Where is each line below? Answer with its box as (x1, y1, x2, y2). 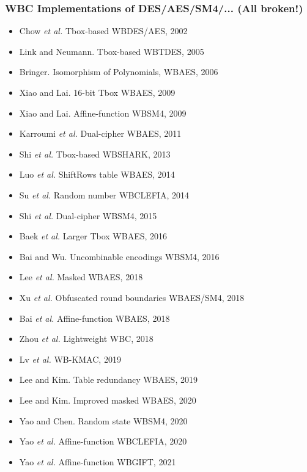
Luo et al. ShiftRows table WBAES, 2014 (19, 168, 175, 181)
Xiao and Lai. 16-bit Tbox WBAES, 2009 (19, 86, 176, 98)
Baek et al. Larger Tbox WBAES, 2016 (19, 230, 168, 242)
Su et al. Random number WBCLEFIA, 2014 (19, 188, 189, 201)
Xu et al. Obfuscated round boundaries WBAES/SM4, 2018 (19, 291, 245, 303)
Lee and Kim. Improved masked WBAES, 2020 (19, 393, 196, 406)
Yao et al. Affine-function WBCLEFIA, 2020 (19, 435, 187, 448)
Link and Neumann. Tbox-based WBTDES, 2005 (19, 45, 204, 57)
